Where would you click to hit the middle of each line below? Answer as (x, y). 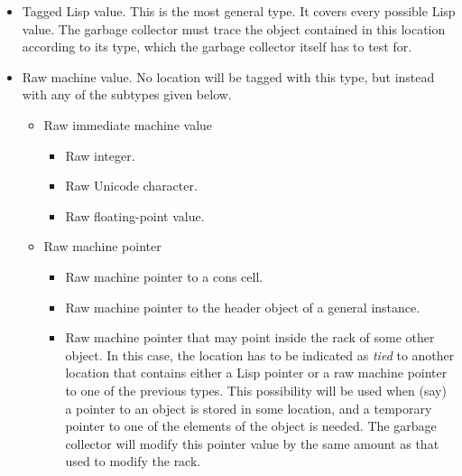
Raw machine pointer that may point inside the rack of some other (250, 337)
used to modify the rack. (133, 461)
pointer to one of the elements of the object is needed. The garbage (251, 426)
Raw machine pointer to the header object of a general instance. (243, 307)
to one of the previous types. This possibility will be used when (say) (256, 390)
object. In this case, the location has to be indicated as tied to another (260, 355)
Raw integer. (100, 155)
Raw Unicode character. (131, 186)
